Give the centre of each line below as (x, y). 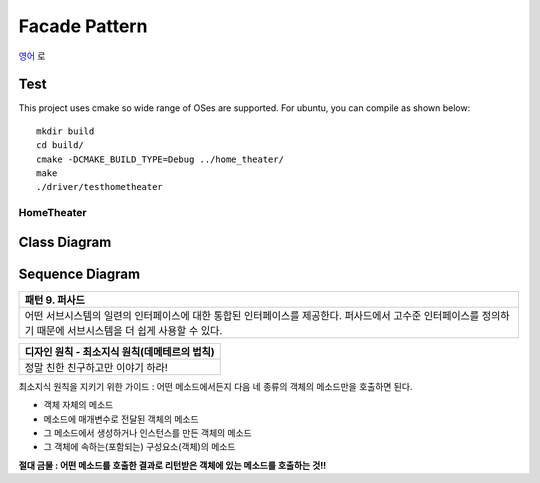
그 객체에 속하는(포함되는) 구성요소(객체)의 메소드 (139, 447)
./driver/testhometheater (100, 187)
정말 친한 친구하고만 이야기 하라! (96, 367)
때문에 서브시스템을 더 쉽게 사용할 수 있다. (129, 330)
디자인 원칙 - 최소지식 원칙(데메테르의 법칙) (119, 352)
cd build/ (60, 145)
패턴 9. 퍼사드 (54, 300)
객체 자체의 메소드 (78, 405)
